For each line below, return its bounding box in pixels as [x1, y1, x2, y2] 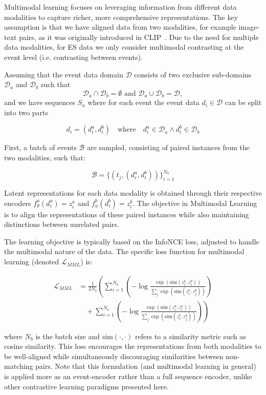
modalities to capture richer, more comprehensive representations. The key [4, 11, 238, 22]
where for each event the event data [87, 97, 199, 108]
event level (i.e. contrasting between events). [4, 51, 143, 62]
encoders [4, 197, 31, 208]
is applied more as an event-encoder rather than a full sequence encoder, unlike [4, 371, 252, 382]
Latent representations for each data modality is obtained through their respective [4, 188, 262, 198]
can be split [225, 97, 262, 108]
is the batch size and [35, 330, 100, 341]
